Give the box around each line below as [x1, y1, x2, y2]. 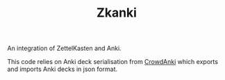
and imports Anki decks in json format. [7, 65, 118, 74]
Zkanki [96, 5, 137, 21]
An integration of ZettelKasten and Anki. [7, 44, 122, 53]
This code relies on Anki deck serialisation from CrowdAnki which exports [7, 58, 219, 66]
